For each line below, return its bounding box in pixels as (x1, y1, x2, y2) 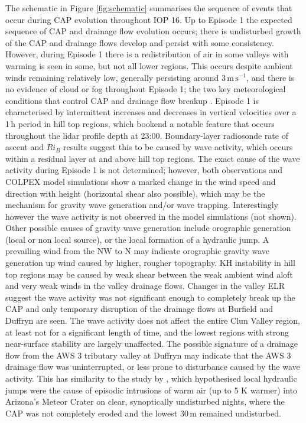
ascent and (5, 141, 44, 153)
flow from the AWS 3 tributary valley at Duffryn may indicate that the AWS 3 (5, 349, 291, 361)
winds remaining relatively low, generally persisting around (5, 71, 219, 83)
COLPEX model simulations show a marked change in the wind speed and (5, 175, 276, 187)
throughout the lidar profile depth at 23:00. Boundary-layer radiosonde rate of (5, 129, 288, 141)
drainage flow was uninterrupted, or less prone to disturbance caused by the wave (5, 360, 300, 373)
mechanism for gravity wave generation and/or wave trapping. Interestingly (5, 199, 278, 211)
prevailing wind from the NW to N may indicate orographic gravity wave (5, 245, 270, 257)
